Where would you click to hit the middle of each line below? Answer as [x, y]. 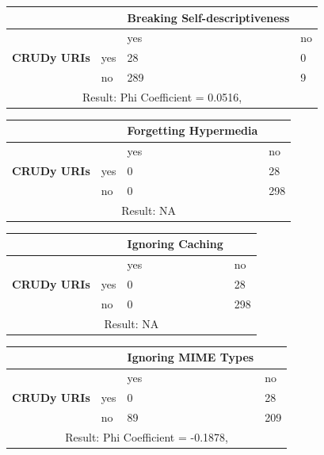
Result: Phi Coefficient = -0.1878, [147, 436]
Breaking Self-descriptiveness [208, 17]
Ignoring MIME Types [191, 357]
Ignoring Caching [175, 244]
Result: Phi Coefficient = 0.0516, [162, 96]
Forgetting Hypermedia [192, 130]
